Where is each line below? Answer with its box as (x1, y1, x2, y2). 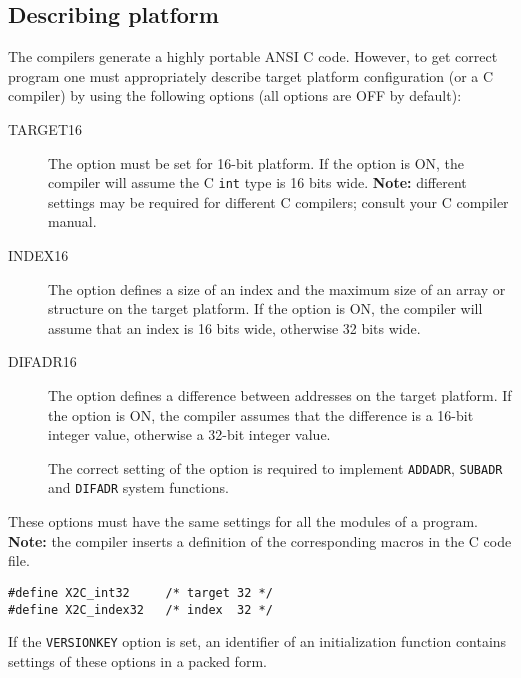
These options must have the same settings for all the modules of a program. (8, 511, 478, 532)
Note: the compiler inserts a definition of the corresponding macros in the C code (8, 530, 512, 551)
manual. (48, 211, 97, 232)
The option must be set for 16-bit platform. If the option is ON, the (48, 152, 465, 173)
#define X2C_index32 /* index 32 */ (8, 602, 273, 617)
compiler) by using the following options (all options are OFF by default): (8, 85, 462, 106)
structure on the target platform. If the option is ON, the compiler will (48, 298, 483, 319)
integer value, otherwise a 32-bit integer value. (48, 424, 331, 445)
